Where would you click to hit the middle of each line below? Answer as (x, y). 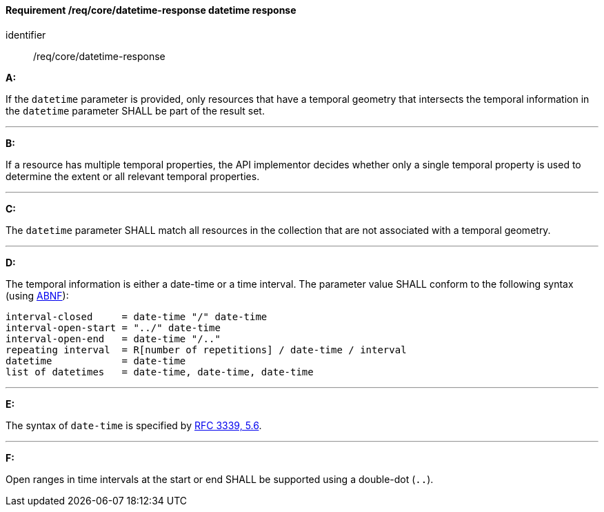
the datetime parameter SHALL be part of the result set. (135, 110)
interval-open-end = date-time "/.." (113, 338)
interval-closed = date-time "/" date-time (137, 316)
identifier (26, 35)
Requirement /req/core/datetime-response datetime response (151, 10)
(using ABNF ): (37, 295)
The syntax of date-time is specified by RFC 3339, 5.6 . (134, 425)
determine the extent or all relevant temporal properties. (133, 176)
